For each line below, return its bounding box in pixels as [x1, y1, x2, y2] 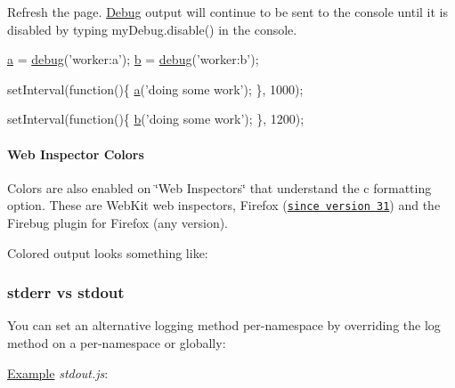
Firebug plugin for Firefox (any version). [7, 214, 229, 232]
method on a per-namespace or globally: [7, 334, 226, 352]
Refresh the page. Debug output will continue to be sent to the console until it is [7, 3, 449, 20]
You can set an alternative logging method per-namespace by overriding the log [7, 316, 441, 335]
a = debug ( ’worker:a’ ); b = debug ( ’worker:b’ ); [7, 50, 259, 69]
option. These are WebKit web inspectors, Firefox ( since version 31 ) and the [7, 196, 441, 214]
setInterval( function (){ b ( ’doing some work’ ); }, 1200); [7, 109, 305, 128]
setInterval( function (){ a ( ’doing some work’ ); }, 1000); [7, 79, 304, 98]
